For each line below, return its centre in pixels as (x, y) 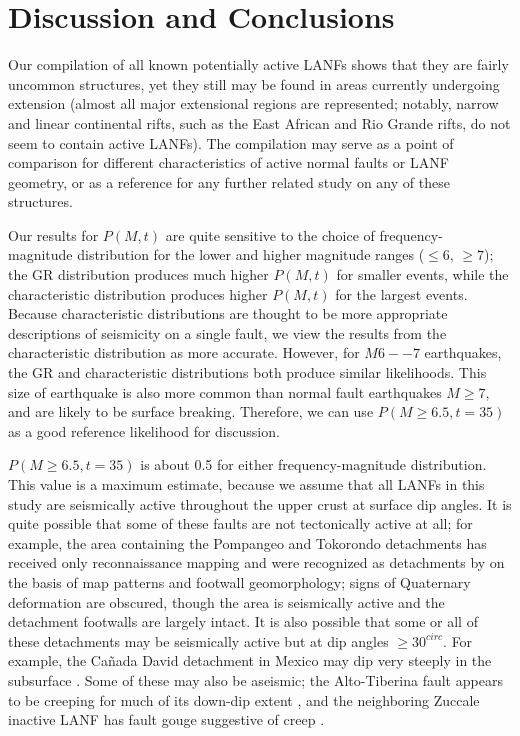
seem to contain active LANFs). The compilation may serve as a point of (231, 142)
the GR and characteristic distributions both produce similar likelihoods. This (247, 372)
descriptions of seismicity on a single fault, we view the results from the (227, 332)
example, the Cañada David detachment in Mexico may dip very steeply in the (250, 660)
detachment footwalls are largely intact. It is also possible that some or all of (243, 621)
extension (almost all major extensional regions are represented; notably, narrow (253, 103)
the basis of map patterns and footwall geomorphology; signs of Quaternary (239, 581)
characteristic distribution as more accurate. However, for (184, 352)
